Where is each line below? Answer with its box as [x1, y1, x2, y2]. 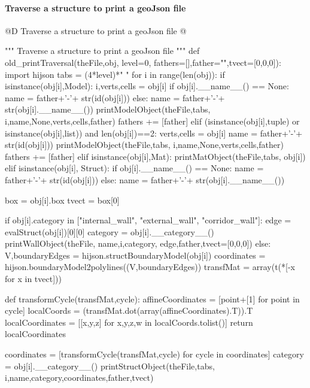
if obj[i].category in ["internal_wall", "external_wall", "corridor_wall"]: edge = [5, 214, 291, 226]
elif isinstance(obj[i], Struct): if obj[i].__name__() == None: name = [5, 162, 264, 174]
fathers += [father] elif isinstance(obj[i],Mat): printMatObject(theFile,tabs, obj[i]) [5, 150, 306, 162]
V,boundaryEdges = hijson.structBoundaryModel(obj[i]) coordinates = [5, 248, 266, 261]
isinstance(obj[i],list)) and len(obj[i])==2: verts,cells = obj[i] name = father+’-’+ [5, 126, 303, 139]
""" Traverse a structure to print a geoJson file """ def [5, 44, 200, 57]
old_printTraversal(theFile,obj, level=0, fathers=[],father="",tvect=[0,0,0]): [5, 56, 281, 68]
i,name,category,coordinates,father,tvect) [5, 371, 154, 384]
